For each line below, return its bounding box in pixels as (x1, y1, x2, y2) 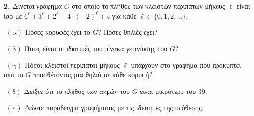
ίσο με (4, 10, 22, 21)
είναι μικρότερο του (140, 86, 196, 96)
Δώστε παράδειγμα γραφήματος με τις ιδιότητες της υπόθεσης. (24, 102, 204, 113)
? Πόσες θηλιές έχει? (98, 27, 158, 37)
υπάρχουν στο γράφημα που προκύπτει (131, 60, 241, 70)
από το (4, 69, 23, 79)
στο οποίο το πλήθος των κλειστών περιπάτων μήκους (72, 1, 225, 11)
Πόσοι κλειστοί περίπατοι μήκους (25, 60, 120, 70)
